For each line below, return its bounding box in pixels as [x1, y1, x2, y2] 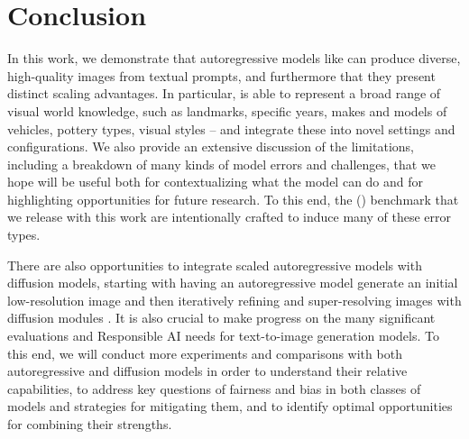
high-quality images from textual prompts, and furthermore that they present [7, 66, 436, 85]
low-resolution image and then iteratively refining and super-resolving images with [7, 290, 462, 309]
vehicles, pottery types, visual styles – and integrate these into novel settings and [7, 119, 455, 138]
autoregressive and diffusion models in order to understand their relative [7, 361, 408, 380]
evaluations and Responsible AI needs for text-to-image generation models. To [7, 326, 439, 345]
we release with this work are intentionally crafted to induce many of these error [7, 207, 452, 226]
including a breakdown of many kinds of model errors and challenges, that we [7, 154, 436, 173]
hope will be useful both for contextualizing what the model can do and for [7, 172, 424, 191]
